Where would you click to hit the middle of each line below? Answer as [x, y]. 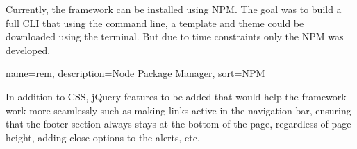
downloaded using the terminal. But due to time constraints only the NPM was [175, 36]
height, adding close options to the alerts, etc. [103, 137]
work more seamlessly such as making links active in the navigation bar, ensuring [178, 110]
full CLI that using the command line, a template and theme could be [155, 23]
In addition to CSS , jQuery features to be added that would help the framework [176, 96]
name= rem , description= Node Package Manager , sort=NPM [135, 73]
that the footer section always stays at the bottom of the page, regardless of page [178, 124]
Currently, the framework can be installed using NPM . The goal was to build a [174, 9]
